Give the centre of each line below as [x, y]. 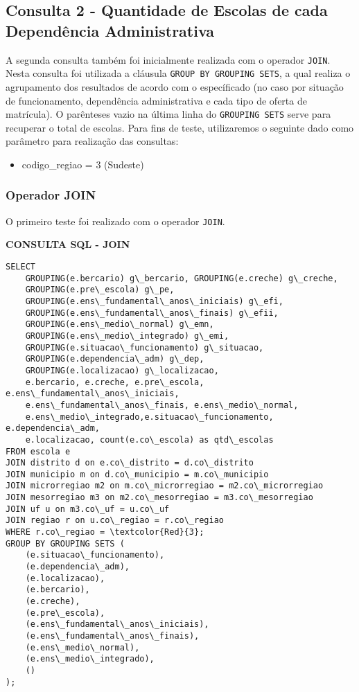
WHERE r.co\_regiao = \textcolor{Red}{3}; [105, 532]
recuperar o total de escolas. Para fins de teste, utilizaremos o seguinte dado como [180, 127]
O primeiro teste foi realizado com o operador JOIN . [115, 221]
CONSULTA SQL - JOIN [68, 244]
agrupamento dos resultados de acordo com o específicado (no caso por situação [175, 86]
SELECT [20, 267]
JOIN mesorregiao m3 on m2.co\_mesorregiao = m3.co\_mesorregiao [159, 498]
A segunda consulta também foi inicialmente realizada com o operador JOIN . [168, 59]
